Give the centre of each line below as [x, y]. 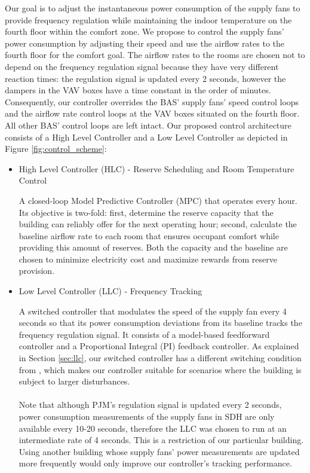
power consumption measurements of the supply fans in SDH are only [147, 416]
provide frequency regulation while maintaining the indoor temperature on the [148, 19]
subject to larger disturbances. [74, 381]
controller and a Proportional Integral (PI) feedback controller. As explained [159, 346]
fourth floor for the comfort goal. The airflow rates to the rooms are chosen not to [155, 55]
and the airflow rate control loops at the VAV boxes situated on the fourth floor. [152, 113]
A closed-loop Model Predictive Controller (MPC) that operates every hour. [158, 200]
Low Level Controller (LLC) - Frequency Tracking [111, 291]
